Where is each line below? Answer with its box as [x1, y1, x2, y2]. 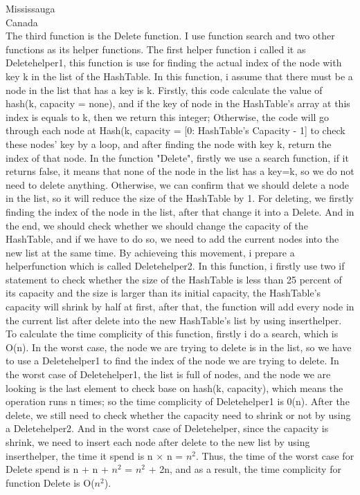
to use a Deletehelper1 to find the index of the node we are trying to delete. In [6, 353, 339, 368]
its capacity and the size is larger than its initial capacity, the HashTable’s [6, 286, 321, 300]
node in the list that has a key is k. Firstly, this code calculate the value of [6, 82, 323, 97]
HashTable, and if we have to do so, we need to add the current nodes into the [6, 232, 339, 246]
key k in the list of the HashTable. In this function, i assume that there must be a [6, 68, 353, 83]
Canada [6, 15, 38, 29]
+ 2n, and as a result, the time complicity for [148, 462, 341, 476]
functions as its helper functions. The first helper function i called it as [6, 41, 306, 56]
